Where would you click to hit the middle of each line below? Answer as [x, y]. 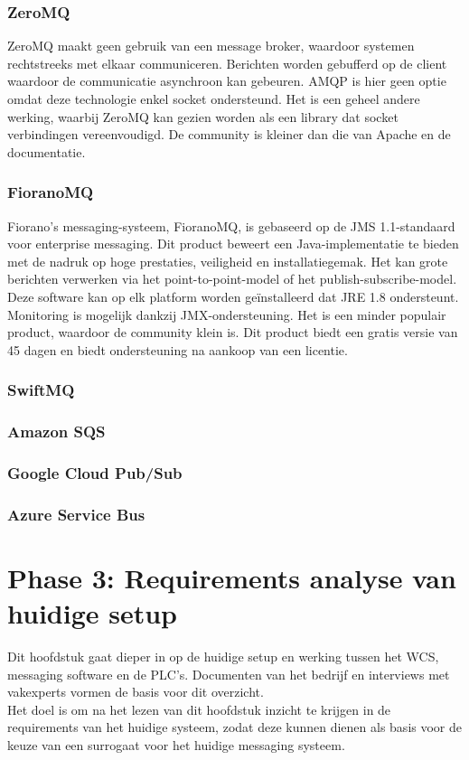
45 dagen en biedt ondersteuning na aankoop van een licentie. [178, 349]
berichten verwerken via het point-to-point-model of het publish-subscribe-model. [232, 279]
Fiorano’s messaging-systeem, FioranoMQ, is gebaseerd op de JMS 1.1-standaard [231, 225]
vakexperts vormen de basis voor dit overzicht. [136, 692]
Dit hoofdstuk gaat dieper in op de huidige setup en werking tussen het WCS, [223, 657]
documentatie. [47, 151]
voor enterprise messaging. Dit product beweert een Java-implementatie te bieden [233, 244]
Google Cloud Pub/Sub [95, 472]
